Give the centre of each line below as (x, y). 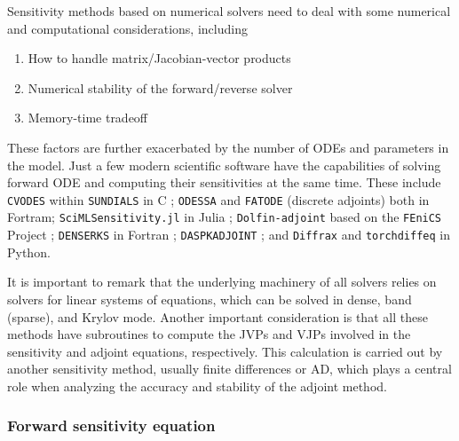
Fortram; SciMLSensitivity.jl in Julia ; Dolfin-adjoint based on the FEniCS (225, 217)
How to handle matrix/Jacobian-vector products (159, 58)
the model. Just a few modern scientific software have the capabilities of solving (224, 165)
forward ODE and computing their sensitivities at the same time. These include (224, 182)
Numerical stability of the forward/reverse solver (160, 87)
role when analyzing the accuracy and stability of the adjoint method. (197, 386)
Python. (29, 252)
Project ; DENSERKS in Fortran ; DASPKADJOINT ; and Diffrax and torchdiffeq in (229, 235)
